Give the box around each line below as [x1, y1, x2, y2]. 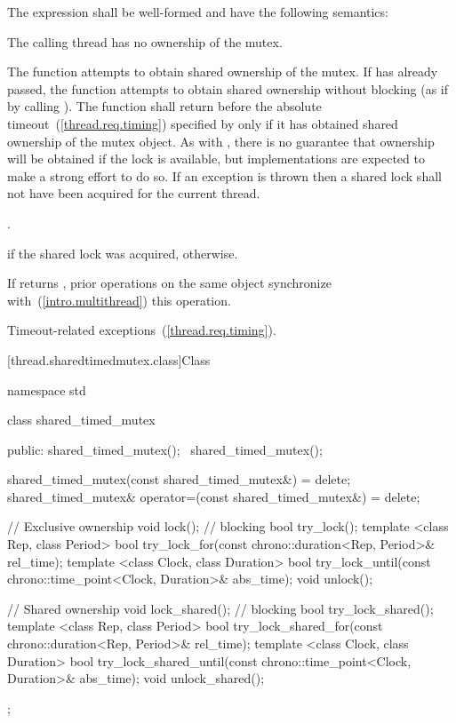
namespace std [7, 380, 86, 399]
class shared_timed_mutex [7, 410, 156, 429]
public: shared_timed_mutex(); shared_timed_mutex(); [7, 440, 323, 458]
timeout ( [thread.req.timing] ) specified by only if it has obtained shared [7, 114, 398, 132]
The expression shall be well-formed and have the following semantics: [7, 3, 388, 20]
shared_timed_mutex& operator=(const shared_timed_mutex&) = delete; [7, 487, 420, 505]
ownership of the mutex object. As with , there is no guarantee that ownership [7, 131, 435, 150]
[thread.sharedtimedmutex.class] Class [7, 350, 211, 369]
